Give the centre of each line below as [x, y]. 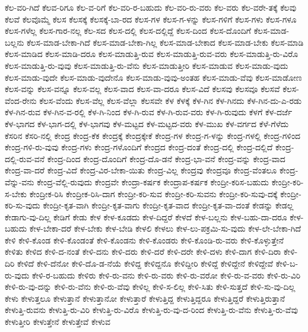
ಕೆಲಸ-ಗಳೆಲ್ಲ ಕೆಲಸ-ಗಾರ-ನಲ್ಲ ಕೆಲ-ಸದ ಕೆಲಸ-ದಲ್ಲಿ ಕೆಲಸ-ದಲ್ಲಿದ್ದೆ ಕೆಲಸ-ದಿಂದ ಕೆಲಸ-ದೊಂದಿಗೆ [128, 31]
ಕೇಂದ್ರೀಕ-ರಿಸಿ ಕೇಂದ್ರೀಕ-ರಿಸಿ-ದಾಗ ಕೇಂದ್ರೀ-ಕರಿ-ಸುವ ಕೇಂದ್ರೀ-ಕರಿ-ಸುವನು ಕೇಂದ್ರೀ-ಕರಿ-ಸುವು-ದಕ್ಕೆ [153, 193]
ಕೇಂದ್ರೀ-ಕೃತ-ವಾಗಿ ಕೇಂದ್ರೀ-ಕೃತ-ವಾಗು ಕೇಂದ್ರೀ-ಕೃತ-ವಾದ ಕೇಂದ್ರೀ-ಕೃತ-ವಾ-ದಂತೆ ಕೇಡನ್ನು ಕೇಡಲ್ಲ [168, 205]
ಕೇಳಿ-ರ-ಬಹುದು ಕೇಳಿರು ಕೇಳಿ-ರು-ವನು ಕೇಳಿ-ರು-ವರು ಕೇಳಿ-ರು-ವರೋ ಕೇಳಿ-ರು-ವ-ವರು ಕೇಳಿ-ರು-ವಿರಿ [166, 275]
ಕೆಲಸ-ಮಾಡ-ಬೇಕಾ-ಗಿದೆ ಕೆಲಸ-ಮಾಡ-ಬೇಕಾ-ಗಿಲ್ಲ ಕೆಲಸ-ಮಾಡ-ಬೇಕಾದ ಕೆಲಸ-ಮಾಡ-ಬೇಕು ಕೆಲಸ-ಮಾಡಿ [165, 42]
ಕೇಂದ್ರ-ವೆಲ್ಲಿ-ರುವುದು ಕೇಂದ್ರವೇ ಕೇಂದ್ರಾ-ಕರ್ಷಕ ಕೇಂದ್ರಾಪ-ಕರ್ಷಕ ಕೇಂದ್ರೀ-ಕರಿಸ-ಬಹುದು [153, 181]
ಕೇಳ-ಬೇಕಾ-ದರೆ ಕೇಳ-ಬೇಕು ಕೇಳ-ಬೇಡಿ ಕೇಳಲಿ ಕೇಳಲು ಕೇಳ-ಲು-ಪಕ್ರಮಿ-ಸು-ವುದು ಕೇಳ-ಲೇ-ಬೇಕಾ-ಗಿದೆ [165, 228]
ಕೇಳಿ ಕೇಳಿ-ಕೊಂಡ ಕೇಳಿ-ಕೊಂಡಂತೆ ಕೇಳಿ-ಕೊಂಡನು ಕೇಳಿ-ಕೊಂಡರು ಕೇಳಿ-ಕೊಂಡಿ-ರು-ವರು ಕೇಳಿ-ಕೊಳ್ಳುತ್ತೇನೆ [145, 240]
